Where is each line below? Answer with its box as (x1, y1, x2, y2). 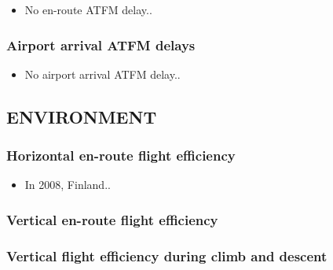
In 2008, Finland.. (24, 176, 111, 193)
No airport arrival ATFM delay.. (24, 65, 181, 82)
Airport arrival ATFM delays (6, 35, 196, 54)
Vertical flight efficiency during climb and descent (6, 246, 328, 265)
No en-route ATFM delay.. (24, 2, 152, 17)
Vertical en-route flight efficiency (6, 209, 218, 229)
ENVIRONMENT (6, 104, 157, 128)
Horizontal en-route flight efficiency (6, 146, 236, 165)
